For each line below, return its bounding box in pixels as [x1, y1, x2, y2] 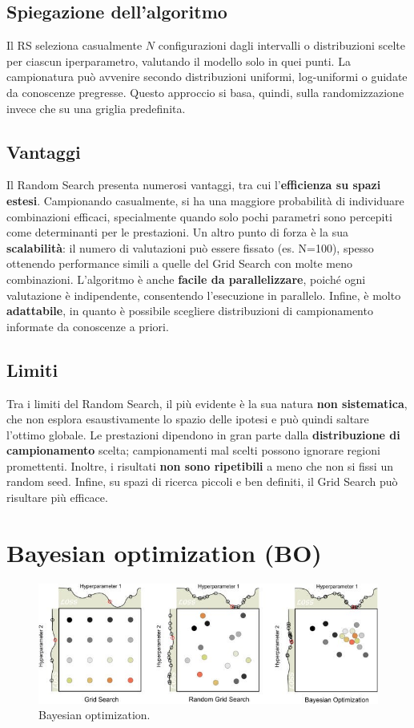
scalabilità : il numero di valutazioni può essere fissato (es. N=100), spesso [6, 239, 374, 256]
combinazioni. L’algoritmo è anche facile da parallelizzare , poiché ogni [6, 270, 366, 287]
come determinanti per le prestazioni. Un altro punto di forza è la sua [6, 224, 348, 241]
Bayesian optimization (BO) [6, 536, 322, 568]
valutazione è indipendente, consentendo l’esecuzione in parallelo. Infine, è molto [6, 286, 401, 303]
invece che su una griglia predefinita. [6, 99, 186, 116]
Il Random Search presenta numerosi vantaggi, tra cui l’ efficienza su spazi [6, 176, 381, 193]
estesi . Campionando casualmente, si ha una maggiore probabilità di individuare [6, 192, 404, 208]
